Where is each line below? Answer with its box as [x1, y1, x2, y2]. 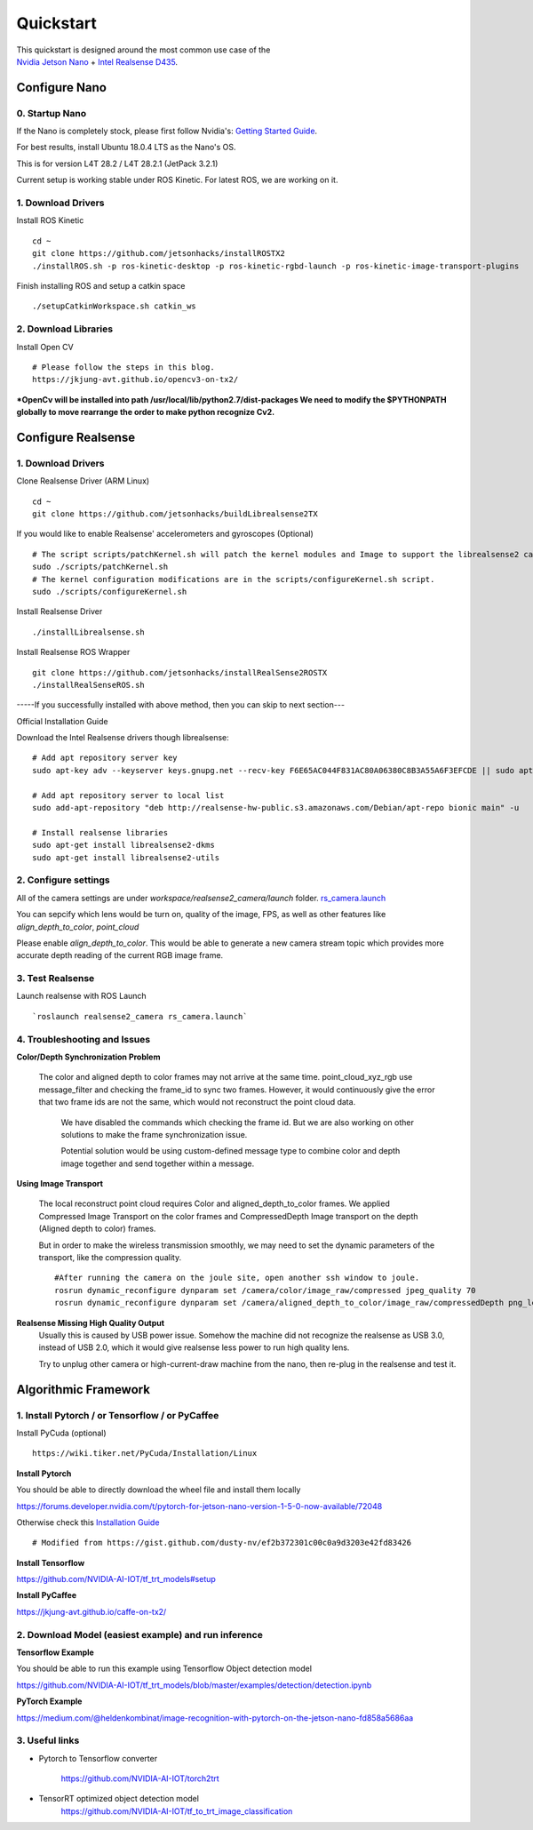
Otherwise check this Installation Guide [16, 1516, 160, 1528]
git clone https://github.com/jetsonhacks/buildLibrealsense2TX [32, 509, 319, 519]
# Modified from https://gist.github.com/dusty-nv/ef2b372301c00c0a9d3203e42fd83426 [32, 1538, 412, 1548]
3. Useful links [16, 1734, 80, 1746]
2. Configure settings [16, 874, 110, 886]
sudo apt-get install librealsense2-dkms [32, 840, 215, 851]
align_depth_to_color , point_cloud [16, 921, 139, 932]
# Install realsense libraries [32, 827, 169, 837]
